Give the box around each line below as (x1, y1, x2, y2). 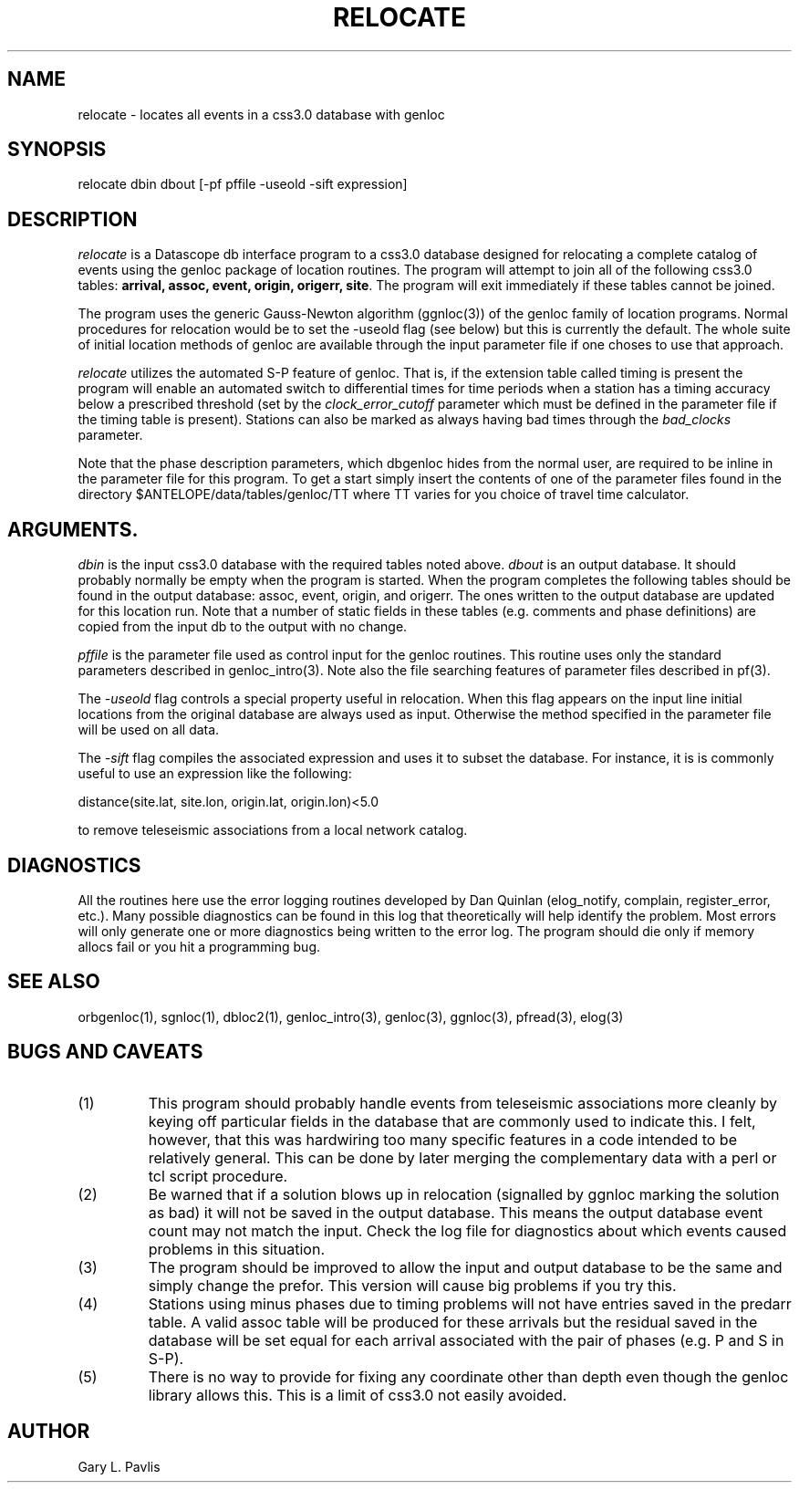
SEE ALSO (7, 970, 100, 994)
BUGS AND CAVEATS (7, 1040, 203, 1064)
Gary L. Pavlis (78, 1458, 161, 1474)
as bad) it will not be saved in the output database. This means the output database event (148, 1203, 763, 1222)
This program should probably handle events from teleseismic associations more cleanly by (148, 1093, 777, 1112)
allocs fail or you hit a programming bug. (78, 938, 320, 954)
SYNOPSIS (7, 138, 107, 162)
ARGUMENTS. (7, 517, 139, 541)
